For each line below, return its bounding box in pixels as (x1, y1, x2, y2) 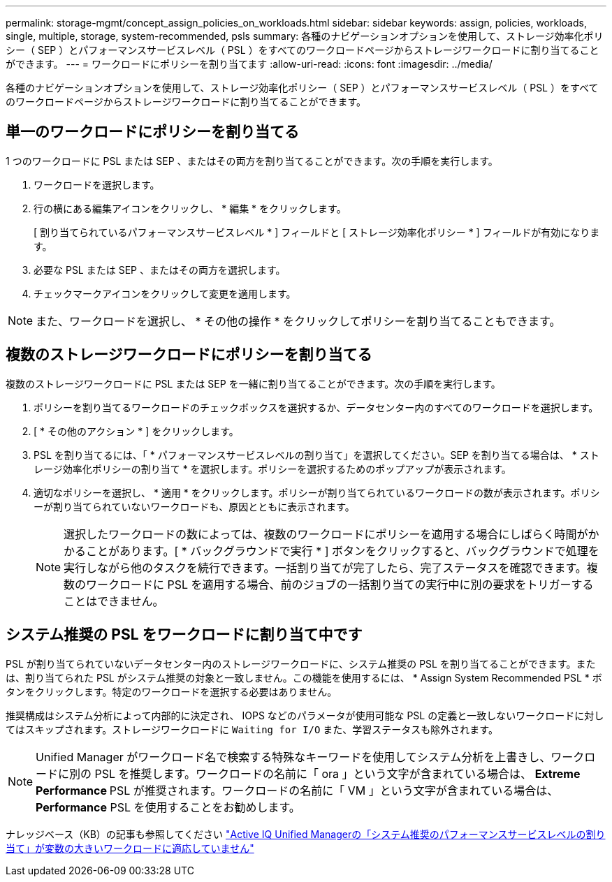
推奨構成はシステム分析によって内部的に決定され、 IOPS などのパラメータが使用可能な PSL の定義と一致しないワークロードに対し (6, 709, 604, 721)
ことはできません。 (64, 594, 164, 608)
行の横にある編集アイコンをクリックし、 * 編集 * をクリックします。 (34, 202, 347, 214)
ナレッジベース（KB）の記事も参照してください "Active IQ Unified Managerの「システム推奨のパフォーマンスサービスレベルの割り (6, 828, 606, 840)
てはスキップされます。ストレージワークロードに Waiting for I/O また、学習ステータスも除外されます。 (6, 723, 498, 735)
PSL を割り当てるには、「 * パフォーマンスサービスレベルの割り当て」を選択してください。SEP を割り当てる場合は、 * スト (34, 448, 599, 461)
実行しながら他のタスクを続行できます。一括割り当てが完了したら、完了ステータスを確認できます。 (64, 560, 587, 575)
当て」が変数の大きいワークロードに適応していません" (6, 841, 254, 854)
